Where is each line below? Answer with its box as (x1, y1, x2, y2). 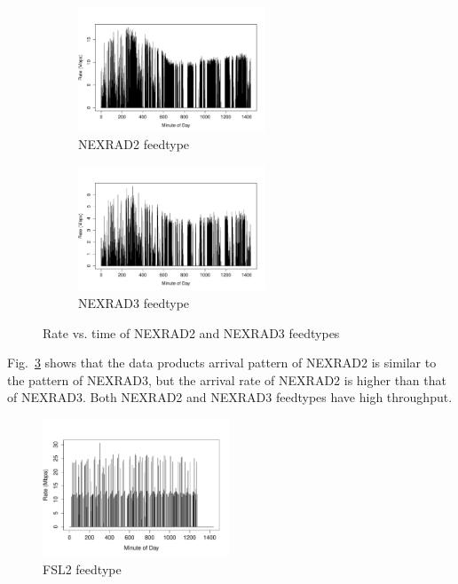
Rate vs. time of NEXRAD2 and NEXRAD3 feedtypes (43, 323, 340, 342)
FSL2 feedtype (43, 559, 122, 578)
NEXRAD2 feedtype (78, 135, 190, 154)
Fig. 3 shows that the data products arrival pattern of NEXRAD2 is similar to (7, 353, 437, 372)
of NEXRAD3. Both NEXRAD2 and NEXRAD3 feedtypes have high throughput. (7, 388, 453, 406)
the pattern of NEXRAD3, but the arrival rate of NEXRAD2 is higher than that (7, 370, 446, 389)
